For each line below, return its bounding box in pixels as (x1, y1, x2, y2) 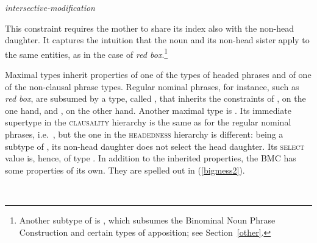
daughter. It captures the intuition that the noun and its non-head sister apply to (5, 33, 310, 46)
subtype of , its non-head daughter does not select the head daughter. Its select (5, 139, 305, 152)
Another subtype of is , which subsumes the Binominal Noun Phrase (19, 213, 276, 226)
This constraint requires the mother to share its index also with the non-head (5, 21, 294, 34)
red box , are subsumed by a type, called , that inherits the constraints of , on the (5, 92, 306, 105)
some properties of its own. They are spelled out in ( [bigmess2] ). (5, 163, 245, 176)
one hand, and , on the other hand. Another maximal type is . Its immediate (5, 104, 292, 116)
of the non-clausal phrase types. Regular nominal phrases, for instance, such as (5, 80, 299, 93)
